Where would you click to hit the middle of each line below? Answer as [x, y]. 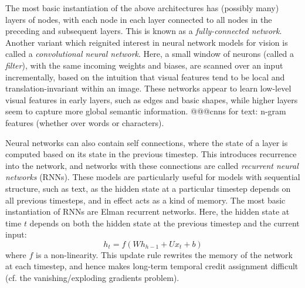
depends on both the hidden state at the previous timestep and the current [165, 223]
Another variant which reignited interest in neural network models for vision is [147, 42]
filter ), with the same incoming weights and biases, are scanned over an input [144, 65]
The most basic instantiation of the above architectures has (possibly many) [142, 8]
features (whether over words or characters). [85, 122]
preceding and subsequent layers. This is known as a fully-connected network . [144, 31]
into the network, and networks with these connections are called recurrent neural [152, 165]
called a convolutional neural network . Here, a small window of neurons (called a [150, 54]
